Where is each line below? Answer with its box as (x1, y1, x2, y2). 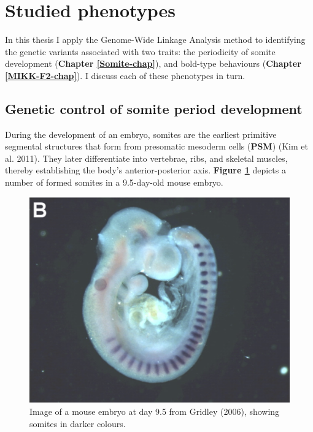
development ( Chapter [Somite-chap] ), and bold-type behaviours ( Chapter (5, 57, 301, 70)
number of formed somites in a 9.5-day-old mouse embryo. (5, 176, 223, 189)
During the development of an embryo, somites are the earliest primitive (5, 127, 277, 140)
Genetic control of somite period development (5, 99, 303, 118)
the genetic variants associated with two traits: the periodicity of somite (5, 45, 276, 58)
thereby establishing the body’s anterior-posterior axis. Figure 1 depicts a (5, 164, 286, 176)
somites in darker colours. (29, 417, 126, 430)
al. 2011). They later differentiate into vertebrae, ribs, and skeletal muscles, (5, 151, 288, 164)
